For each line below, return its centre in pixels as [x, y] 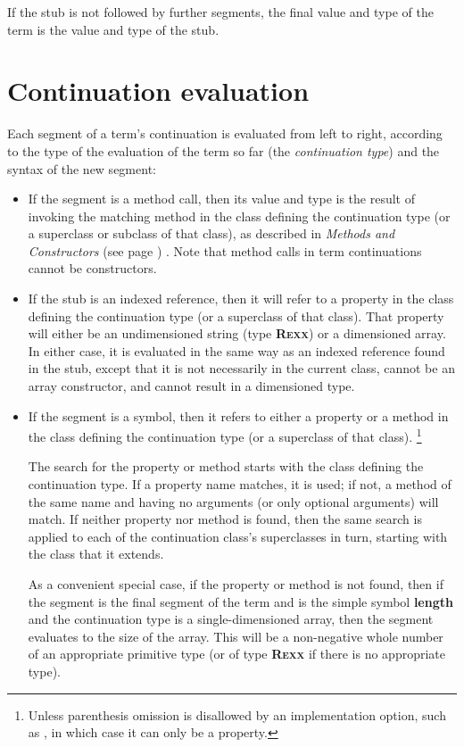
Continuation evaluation [158, 91]
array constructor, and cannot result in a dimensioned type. [191, 386]
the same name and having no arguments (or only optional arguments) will [233, 501]
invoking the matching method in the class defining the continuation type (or [239, 216]
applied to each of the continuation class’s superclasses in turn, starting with [238, 536]
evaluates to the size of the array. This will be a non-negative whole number [236, 636]
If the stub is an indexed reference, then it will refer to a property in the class [241, 299]
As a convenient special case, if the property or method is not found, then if [236, 584]
